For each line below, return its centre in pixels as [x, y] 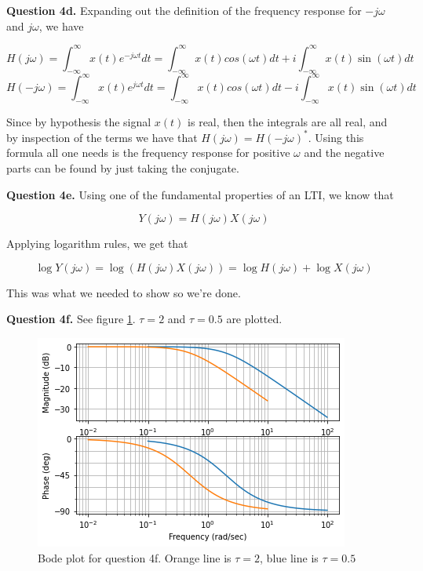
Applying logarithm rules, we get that [97, 244]
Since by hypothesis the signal [79, 121]
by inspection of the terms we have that [102, 137]
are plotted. [254, 319]
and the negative [344, 153]
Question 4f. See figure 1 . [71, 319]
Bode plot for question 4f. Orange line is [135, 557]
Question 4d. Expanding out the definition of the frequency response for [184, 10]
